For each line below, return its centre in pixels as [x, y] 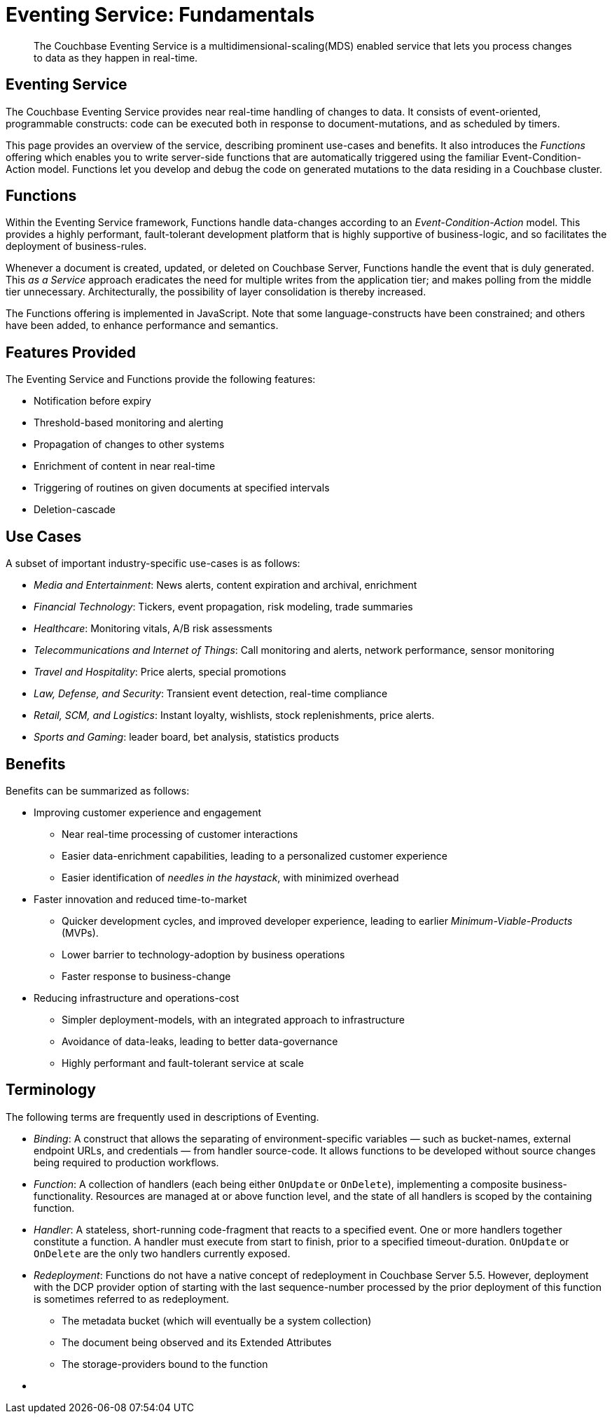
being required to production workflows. [126, 1162]
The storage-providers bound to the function [165, 1364]
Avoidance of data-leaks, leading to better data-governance [200, 1041]
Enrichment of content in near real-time [125, 466]
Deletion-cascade [75, 510]
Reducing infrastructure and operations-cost [137, 998]
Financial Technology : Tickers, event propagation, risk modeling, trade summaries [223, 607]
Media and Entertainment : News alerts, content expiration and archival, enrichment [225, 585]
